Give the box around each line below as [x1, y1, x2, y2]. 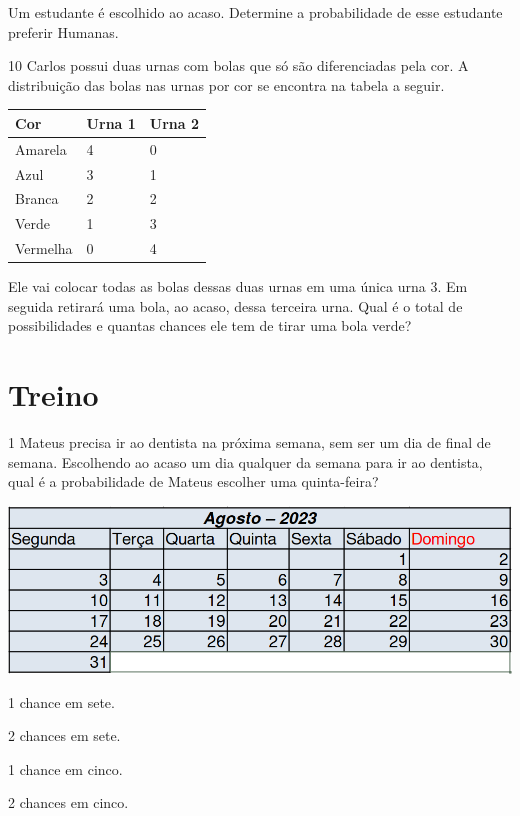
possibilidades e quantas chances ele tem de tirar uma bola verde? [8, 315, 412, 336]
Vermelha [15, 238, 73, 259]
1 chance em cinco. [8, 758, 123, 779]
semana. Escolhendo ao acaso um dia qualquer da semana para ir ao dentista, [8, 451, 483, 472]
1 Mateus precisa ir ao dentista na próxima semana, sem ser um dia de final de [8, 432, 491, 453]
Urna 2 [149, 112, 200, 133]
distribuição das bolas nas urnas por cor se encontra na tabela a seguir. [8, 74, 445, 95]
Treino [8, 374, 99, 415]
